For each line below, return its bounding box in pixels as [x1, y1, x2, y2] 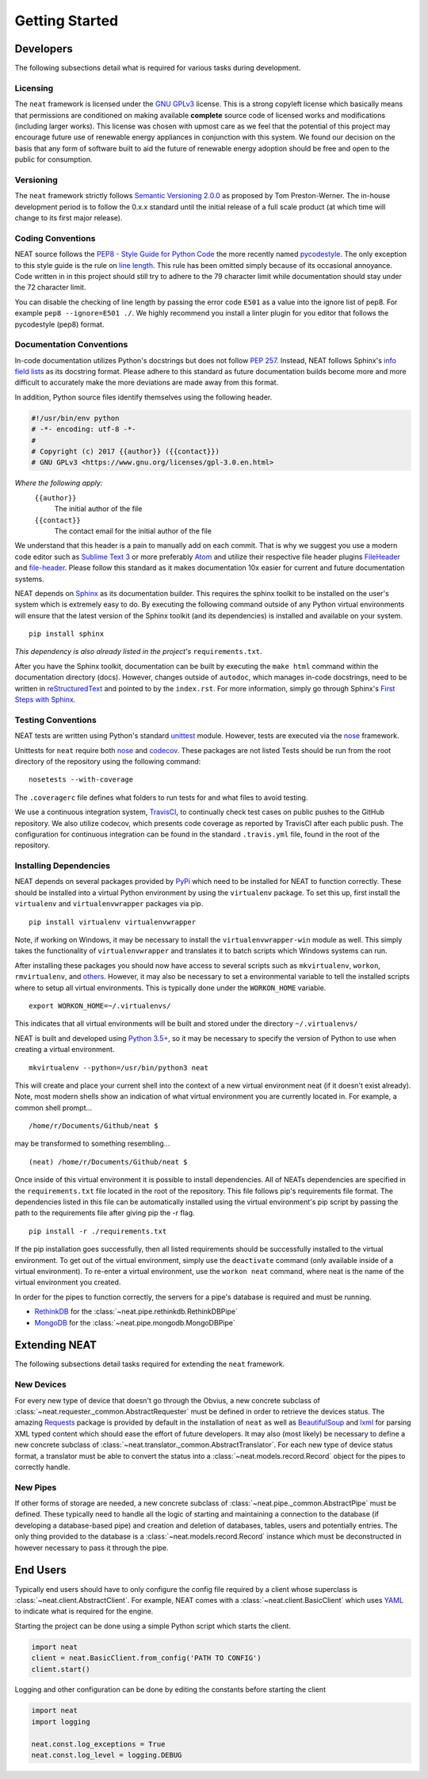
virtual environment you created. [14, 1277, 121, 1287]
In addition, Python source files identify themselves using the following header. [14, 392, 273, 402]
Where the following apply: [14, 478, 103, 488]
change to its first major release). [14, 213, 123, 223]
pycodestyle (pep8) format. [14, 319, 105, 329]
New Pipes [14, 1482, 57, 1493]
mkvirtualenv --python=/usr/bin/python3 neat [29, 1063, 209, 1072]
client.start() [31, 1665, 90, 1674]
